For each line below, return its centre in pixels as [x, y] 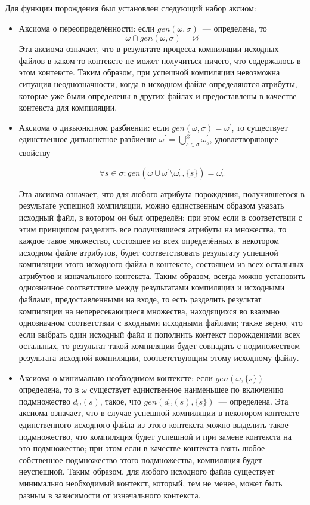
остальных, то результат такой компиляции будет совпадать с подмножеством [159, 346]
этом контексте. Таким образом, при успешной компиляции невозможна [149, 72]
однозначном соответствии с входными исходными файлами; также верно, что [161, 322]
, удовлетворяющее [244, 139]
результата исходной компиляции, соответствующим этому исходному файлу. [159, 358]
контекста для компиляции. [68, 107]
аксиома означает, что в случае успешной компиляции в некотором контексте [159, 413]
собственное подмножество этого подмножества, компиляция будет [140, 459]
